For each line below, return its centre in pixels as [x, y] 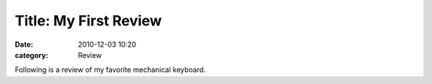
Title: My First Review [88, 21]
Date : [24, 44]
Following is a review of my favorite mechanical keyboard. [110, 70]
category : [32, 55]
